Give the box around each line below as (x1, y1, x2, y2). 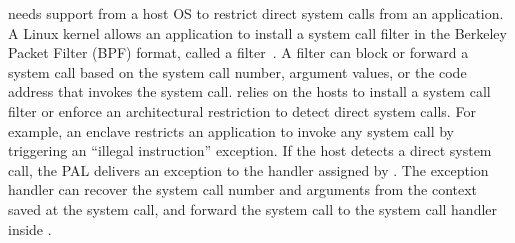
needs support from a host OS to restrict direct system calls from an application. (8, 3, 504, 23)
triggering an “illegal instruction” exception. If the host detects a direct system (8, 140, 492, 161)
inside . (8, 218, 52, 239)
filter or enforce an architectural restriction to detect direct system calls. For (8, 100, 476, 121)
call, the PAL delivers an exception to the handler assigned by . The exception (8, 159, 489, 180)
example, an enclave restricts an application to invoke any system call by (8, 120, 455, 141)
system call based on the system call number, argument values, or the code (8, 61, 467, 82)
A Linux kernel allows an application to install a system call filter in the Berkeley (8, 22, 507, 43)
